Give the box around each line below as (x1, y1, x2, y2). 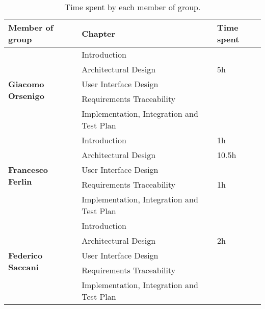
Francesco (8, 164, 48, 175)
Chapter (82, 27, 116, 39)
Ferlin (8, 175, 32, 187)
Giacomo (8, 78, 44, 90)
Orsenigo (8, 90, 44, 101)
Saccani (8, 261, 39, 273)
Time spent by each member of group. (64, 1, 201, 13)
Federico (8, 249, 43, 261)
